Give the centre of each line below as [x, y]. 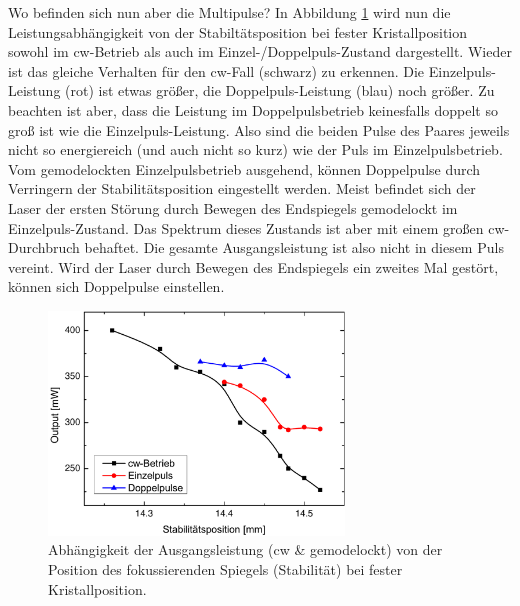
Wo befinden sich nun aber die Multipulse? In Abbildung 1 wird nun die [229, 12]
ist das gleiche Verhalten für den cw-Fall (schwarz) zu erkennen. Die [216, 70]
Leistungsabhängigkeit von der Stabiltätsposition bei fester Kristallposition [238, 31]
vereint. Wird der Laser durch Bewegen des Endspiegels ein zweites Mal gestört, [253, 266]
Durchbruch [44, 247]
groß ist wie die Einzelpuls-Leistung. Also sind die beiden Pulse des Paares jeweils [259, 129]
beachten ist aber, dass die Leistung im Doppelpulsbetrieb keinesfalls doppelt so [253, 109]
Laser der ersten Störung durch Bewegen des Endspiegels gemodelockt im [233, 207]
